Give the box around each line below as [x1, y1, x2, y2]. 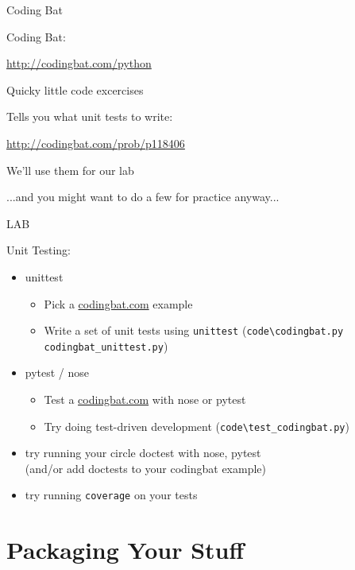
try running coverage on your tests [25, 487, 198, 503]
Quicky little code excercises [6, 81, 144, 98]
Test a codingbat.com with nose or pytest [44, 391, 246, 408]
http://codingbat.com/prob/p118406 [6, 134, 185, 151]
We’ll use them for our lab [6, 161, 134, 178]
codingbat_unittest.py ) [44, 337, 168, 354]
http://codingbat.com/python [6, 55, 152, 72]
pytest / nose [25, 364, 90, 381]
